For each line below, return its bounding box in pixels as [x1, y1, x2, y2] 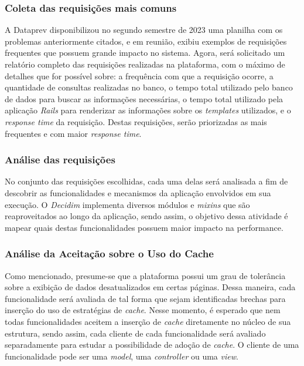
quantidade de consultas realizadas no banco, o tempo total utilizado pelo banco [5, 81, 293, 93]
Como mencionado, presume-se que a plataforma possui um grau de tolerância [5, 269, 286, 281]
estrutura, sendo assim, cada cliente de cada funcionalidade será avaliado [5, 327, 266, 339]
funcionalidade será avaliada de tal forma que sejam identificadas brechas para [5, 292, 286, 304]
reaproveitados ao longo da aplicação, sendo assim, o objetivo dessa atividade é [5, 210, 288, 222]
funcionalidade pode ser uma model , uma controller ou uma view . [5, 350, 238, 362]
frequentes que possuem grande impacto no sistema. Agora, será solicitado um [5, 46, 285, 59]
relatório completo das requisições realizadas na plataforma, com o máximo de [5, 58, 285, 70]
